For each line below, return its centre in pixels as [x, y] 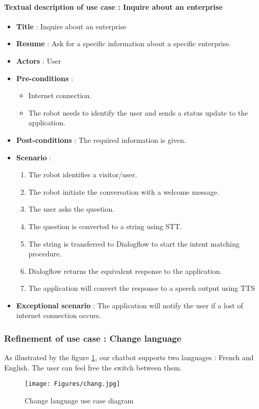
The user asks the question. [72, 209]
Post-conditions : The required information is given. [101, 140]
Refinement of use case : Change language [93, 338]
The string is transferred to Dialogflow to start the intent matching [134, 243]
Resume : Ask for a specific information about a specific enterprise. [124, 43]
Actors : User [38, 60]
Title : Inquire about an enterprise [71, 26]
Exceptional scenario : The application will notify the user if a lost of [129, 305]
